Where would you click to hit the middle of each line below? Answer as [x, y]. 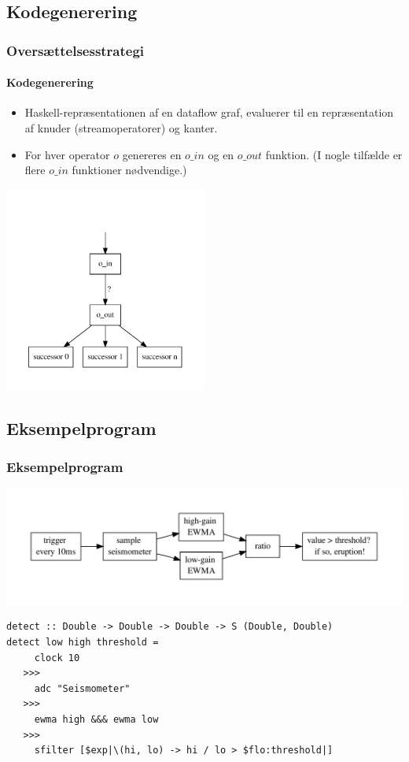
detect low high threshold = [83, 642]
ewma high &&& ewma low [96, 719]
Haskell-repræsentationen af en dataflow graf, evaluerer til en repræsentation [209, 112]
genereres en [152, 154]
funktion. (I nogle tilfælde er [334, 154]
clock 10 [57, 658]
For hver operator [67, 154]
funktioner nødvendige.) [129, 170]
